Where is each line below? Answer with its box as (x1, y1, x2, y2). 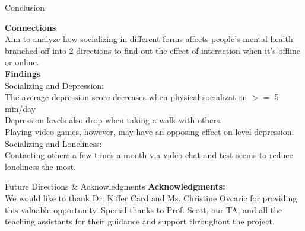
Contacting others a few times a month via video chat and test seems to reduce (5, 149, 293, 161)
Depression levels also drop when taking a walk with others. (5, 114, 223, 126)
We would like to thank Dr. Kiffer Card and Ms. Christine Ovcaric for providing (5, 191, 297, 204)
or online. (5, 56, 39, 68)
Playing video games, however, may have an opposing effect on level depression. (5, 125, 294, 137)
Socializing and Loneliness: (5, 137, 102, 149)
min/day (5, 102, 36, 114)
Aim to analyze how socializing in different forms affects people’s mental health (5, 33, 293, 45)
